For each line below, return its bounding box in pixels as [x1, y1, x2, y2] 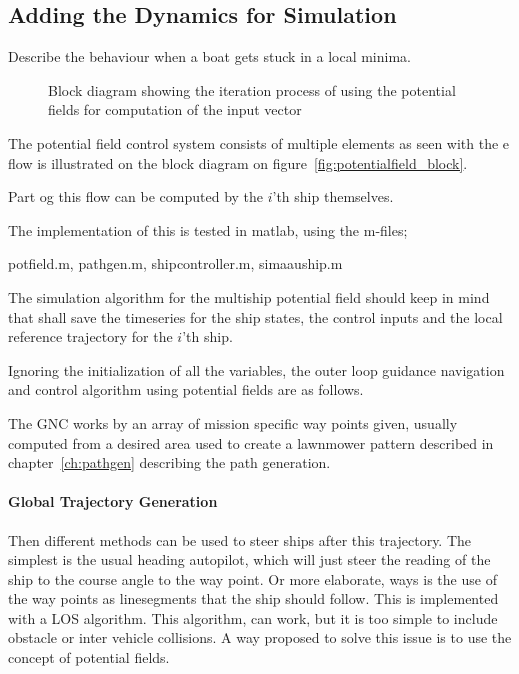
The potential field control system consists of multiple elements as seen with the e [8, 132, 510, 153]
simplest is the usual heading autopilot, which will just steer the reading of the [8, 549, 491, 570]
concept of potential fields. [8, 647, 170, 668]
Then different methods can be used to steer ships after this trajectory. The [8, 529, 472, 550]
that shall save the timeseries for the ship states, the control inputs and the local [8, 306, 503, 327]
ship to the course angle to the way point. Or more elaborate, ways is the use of [8, 568, 497, 589]
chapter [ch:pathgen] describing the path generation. [8, 452, 331, 473]
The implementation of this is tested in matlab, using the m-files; [8, 219, 408, 240]
